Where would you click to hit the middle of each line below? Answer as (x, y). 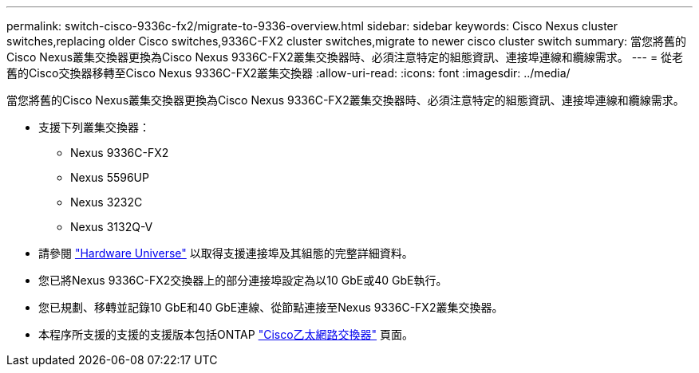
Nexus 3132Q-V (112, 227)
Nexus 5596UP (110, 177)
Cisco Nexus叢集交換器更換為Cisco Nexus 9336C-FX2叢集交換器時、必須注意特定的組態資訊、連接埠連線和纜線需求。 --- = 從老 (345, 57)
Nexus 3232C (107, 202)
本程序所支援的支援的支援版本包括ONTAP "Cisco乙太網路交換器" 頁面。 (226, 334)
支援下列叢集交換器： (94, 127)
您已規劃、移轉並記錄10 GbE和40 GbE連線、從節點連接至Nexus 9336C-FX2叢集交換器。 (271, 307)
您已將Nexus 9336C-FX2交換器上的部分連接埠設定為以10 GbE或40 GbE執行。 (243, 280)
